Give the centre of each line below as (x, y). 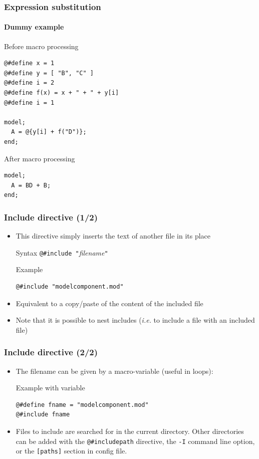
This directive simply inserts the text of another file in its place (113, 236)
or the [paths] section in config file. (71, 451)
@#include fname (43, 415)
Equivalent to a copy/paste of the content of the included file (109, 303)
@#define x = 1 (29, 63)
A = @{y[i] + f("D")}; (49, 132)
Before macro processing (41, 46)
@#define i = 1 (29, 102)
